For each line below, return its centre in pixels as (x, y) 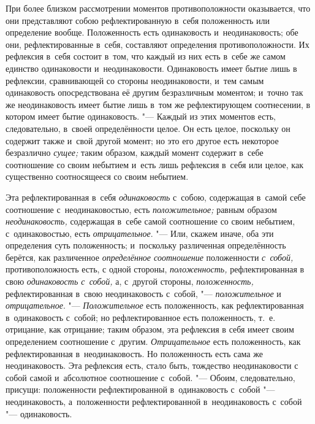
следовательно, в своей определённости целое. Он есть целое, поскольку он (148, 128)
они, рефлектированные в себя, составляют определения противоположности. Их (157, 44)
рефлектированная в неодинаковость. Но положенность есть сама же (134, 353)
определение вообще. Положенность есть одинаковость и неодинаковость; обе (152, 32)
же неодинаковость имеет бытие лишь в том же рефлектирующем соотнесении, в (158, 104)
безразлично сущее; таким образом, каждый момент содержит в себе (135, 152)
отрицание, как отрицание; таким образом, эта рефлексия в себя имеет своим (150, 329)
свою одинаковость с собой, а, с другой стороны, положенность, (130, 281)
